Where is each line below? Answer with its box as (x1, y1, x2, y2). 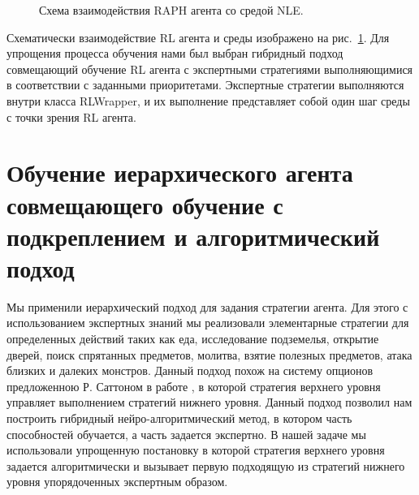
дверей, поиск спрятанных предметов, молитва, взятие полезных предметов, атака (6, 346, 413, 363)
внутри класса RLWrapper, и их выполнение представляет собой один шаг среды (6, 92, 410, 109)
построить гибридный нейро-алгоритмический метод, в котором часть (6, 410, 352, 426)
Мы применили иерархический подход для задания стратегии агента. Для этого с (6, 298, 408, 315)
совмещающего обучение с (6, 187, 283, 221)
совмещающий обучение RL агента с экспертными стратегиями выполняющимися (6, 60, 413, 77)
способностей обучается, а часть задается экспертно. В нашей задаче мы (6, 425, 366, 442)
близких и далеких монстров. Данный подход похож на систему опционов (6, 362, 374, 379)
